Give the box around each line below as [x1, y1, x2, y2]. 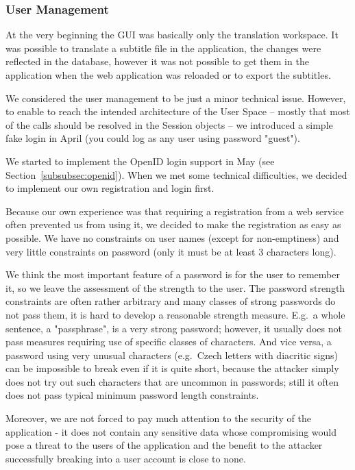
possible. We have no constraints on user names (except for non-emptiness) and [5, 230, 339, 245]
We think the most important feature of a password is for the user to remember [5, 267, 340, 282]
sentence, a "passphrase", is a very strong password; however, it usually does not [5, 321, 342, 335]
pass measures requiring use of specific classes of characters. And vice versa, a [5, 334, 332, 349]
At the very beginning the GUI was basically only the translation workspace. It [5, 27, 339, 42]
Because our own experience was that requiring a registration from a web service [5, 203, 344, 218]
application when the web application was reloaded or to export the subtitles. [5, 68, 331, 82]
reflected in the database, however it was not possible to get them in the [5, 54, 309, 69]
